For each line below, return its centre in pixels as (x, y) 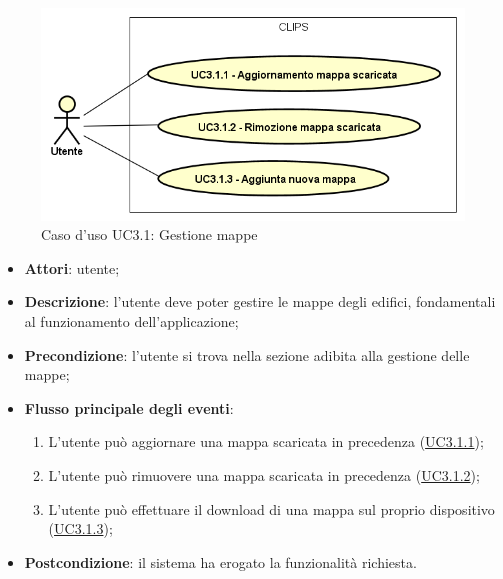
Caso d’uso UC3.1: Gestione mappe (149, 234)
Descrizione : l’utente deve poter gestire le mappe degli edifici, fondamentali (260, 301)
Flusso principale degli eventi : (129, 407)
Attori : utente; (72, 267)
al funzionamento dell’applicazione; (131, 321)
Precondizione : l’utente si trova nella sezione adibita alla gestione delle (247, 354)
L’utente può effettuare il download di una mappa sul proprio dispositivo (271, 508)
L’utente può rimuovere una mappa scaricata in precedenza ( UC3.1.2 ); (264, 474)
